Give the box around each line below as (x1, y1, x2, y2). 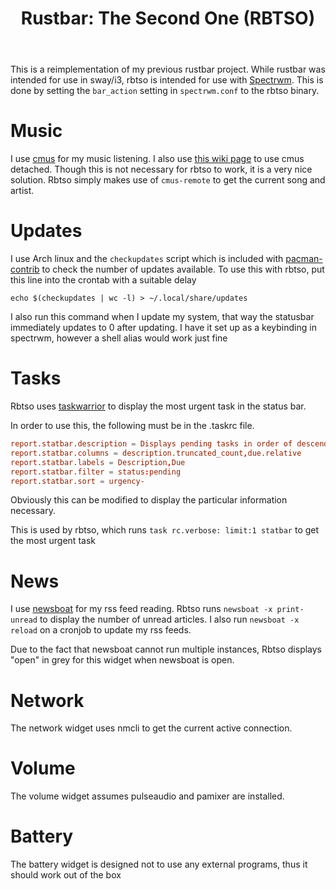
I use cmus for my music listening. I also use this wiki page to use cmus (10, 153, 305, 165)
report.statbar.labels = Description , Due (10, 457, 186, 467)
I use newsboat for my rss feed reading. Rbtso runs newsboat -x (10, 603, 273, 615)
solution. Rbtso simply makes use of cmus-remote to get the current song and (10, 174, 326, 186)
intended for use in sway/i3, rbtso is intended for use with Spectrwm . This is (10, 74, 324, 86)
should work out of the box (10, 869, 122, 881)
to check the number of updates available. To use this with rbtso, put (41, 263, 325, 276)
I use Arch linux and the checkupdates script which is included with (10, 253, 284, 265)
